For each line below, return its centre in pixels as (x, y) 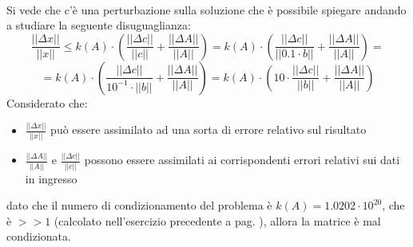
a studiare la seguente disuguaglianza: (99, 25)
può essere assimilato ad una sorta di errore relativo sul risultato (208, 129)
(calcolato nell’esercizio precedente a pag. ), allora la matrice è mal (217, 220)
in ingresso (51, 178)
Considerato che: (47, 102)
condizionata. (39, 236)
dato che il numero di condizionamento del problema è (139, 205)
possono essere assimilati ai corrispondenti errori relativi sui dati (242, 160)
